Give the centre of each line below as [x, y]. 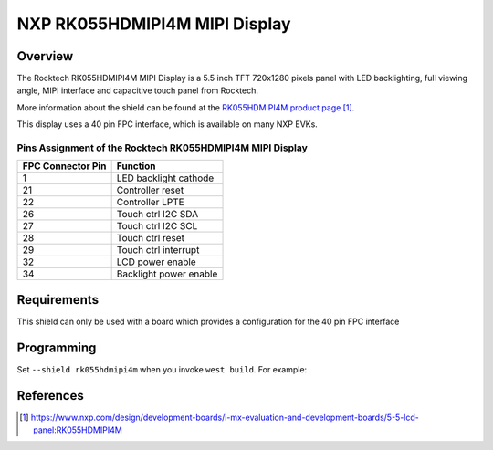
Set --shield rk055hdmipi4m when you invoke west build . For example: [162, 369]
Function [136, 166]
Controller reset [150, 190]
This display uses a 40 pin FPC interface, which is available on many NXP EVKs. [168, 124]
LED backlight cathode [165, 178]
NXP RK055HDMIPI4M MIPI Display [154, 24]
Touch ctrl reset [150, 238]
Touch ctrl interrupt [158, 250]
